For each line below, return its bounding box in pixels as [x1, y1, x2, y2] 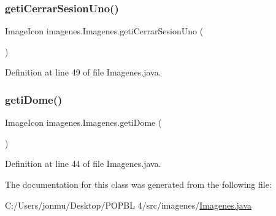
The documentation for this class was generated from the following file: [5, 178, 272, 190]
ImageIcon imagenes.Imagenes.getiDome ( [5, 116, 162, 129]
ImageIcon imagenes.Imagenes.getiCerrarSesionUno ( [5, 25, 204, 37]
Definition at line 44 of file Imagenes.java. [5, 157, 161, 170]
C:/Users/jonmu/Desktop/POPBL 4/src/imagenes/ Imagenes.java [5, 198, 252, 211]
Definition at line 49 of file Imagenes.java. [5, 66, 161, 79]
